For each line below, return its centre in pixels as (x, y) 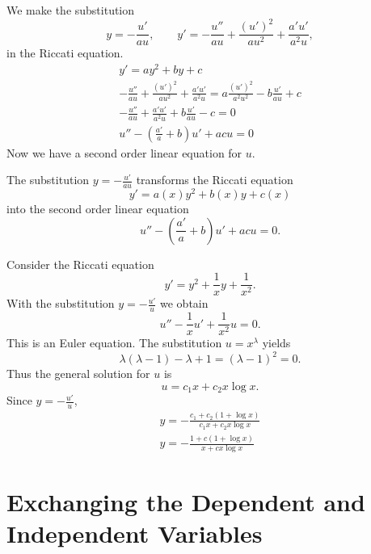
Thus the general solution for (78, 374)
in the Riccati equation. (65, 53)
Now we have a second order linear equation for (124, 152)
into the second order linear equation (98, 209)
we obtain (184, 303)
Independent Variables (135, 533)
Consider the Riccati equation (80, 264)
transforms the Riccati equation (215, 180)
